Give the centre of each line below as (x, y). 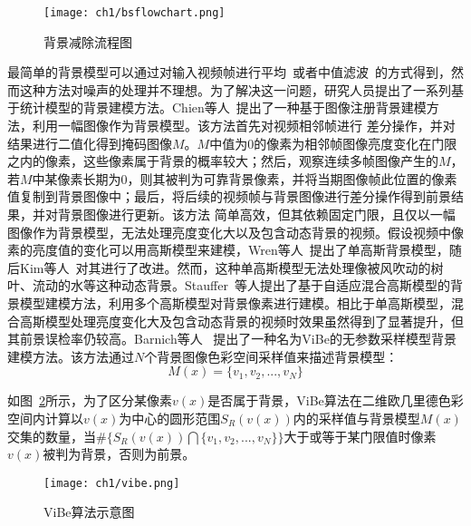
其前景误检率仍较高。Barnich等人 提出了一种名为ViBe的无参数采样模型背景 (232, 339)
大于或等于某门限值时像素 (360, 436)
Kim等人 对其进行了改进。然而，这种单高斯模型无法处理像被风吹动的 (225, 267)
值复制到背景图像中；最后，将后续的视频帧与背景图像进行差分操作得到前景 (229, 196)
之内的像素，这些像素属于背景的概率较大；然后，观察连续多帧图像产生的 (223, 161)
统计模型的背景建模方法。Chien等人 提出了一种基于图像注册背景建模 (223, 107)
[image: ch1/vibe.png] (112, 483)
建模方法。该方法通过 (71, 356)
